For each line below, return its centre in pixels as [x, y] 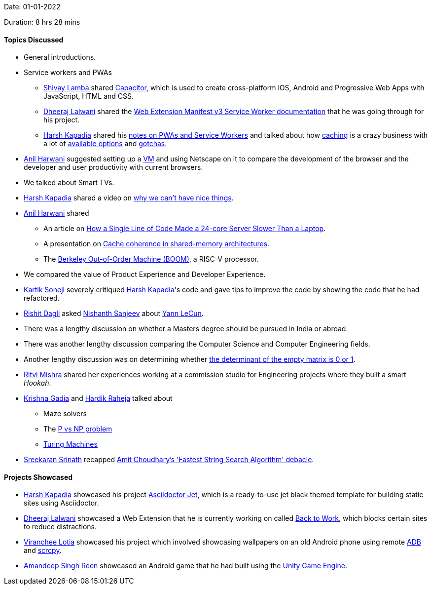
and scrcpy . [43, 550]
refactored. [42, 298]
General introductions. [60, 57]
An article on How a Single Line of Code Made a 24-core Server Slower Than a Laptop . [185, 229]
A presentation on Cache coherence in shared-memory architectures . [157, 244]
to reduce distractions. [60, 527]
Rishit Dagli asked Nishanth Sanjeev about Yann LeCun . [114, 314]
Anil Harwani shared [56, 213]
